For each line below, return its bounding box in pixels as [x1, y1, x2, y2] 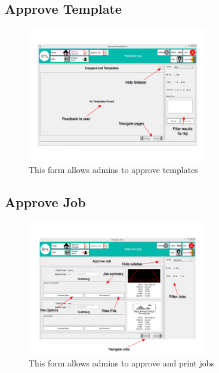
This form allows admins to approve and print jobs [29, 357, 215, 369]
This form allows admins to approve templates [29, 163, 198, 176]
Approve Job [5, 193, 86, 211]
